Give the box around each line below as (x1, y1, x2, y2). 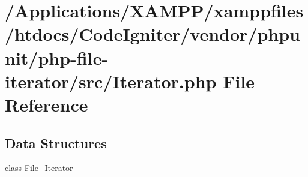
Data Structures (5, 133, 107, 152)
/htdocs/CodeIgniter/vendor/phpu (5, 22, 300, 46)
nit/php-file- (5, 45, 109, 70)
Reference (5, 92, 88, 116)
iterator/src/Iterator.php (5, 68, 217, 93)
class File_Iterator (5, 161, 73, 174)
